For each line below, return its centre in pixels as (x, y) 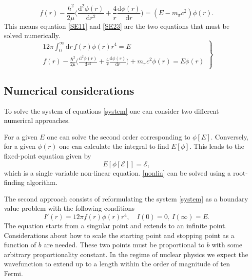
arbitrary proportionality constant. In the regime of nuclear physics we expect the (126, 254)
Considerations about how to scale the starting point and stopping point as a (119, 235)
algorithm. (42, 182)
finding (14, 182)
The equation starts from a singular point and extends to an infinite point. (116, 225)
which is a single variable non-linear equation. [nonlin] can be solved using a (117, 172)
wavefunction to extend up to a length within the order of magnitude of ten (117, 264)
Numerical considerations (69, 90)
